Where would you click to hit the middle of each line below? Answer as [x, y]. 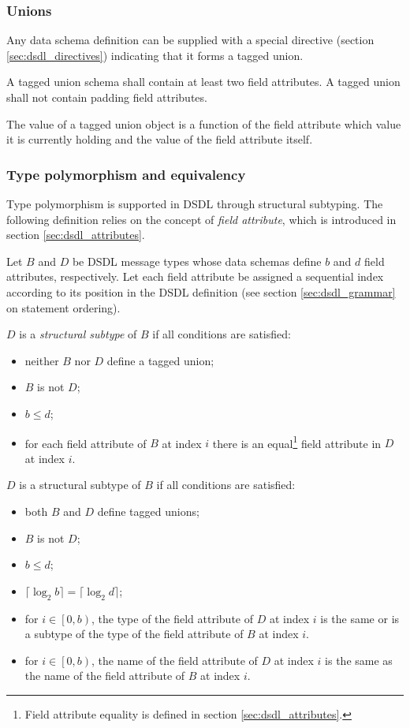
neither [42, 360]
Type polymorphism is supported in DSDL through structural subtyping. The [195, 203]
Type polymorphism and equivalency [126, 174]
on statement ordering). [63, 307]
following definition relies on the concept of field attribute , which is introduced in [201, 219]
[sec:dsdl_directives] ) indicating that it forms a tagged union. [155, 55]
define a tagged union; [160, 360]
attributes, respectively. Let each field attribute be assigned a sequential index [195, 276]
